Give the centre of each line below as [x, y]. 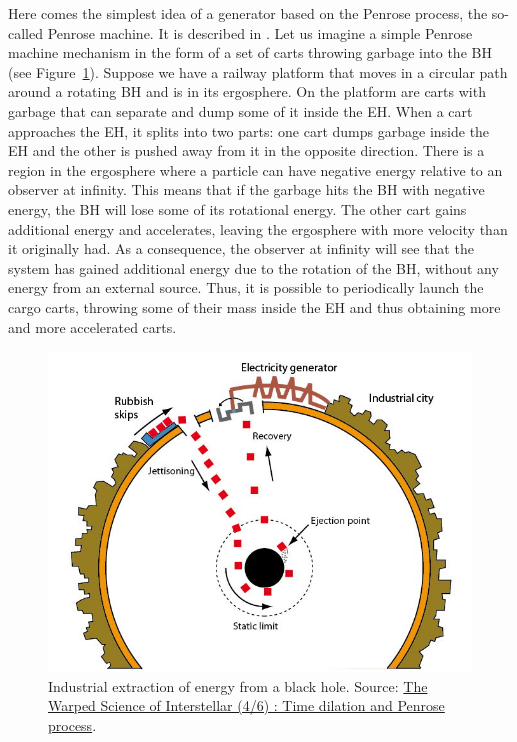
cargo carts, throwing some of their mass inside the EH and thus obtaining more [254, 306]
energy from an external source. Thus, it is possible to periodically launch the [246, 287]
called [25, 32]
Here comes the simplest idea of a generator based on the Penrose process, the [248, 13]
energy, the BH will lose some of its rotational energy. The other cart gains [237, 208]
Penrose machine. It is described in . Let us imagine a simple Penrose [260, 32]
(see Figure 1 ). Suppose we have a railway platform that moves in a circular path [258, 71]
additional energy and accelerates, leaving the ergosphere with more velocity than [258, 228]
